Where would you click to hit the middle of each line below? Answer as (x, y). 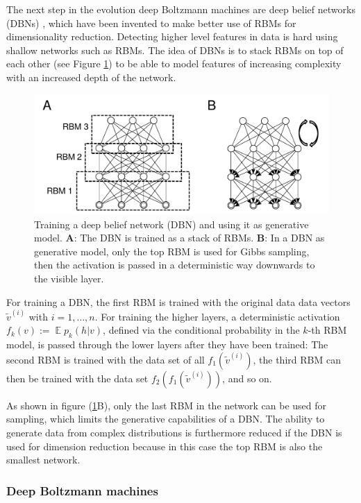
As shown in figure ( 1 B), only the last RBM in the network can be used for (167, 405)
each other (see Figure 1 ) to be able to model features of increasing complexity (174, 63)
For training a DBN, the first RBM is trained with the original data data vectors (178, 301)
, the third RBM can (297, 359)
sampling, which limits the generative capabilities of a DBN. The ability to (166, 419)
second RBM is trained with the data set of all (106, 359)
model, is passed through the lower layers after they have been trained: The (167, 344)
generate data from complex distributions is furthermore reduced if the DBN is (174, 433)
